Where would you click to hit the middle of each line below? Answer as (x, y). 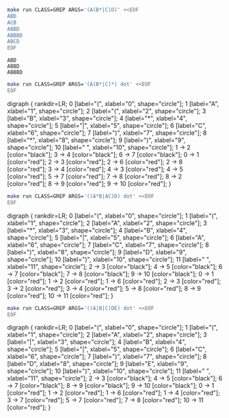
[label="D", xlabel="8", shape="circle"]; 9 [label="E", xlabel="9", (98, 364)
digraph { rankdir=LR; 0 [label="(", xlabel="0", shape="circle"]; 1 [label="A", (113, 103)
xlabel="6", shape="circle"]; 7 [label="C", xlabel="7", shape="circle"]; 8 (108, 245)
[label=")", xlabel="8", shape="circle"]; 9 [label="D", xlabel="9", (97, 252)
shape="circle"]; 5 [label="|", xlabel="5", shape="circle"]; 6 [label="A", (106, 237)
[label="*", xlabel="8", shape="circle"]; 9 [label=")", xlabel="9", (96, 140)
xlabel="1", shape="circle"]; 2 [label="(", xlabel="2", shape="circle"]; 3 (107, 111)
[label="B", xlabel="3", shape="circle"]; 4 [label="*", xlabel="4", (97, 118)
